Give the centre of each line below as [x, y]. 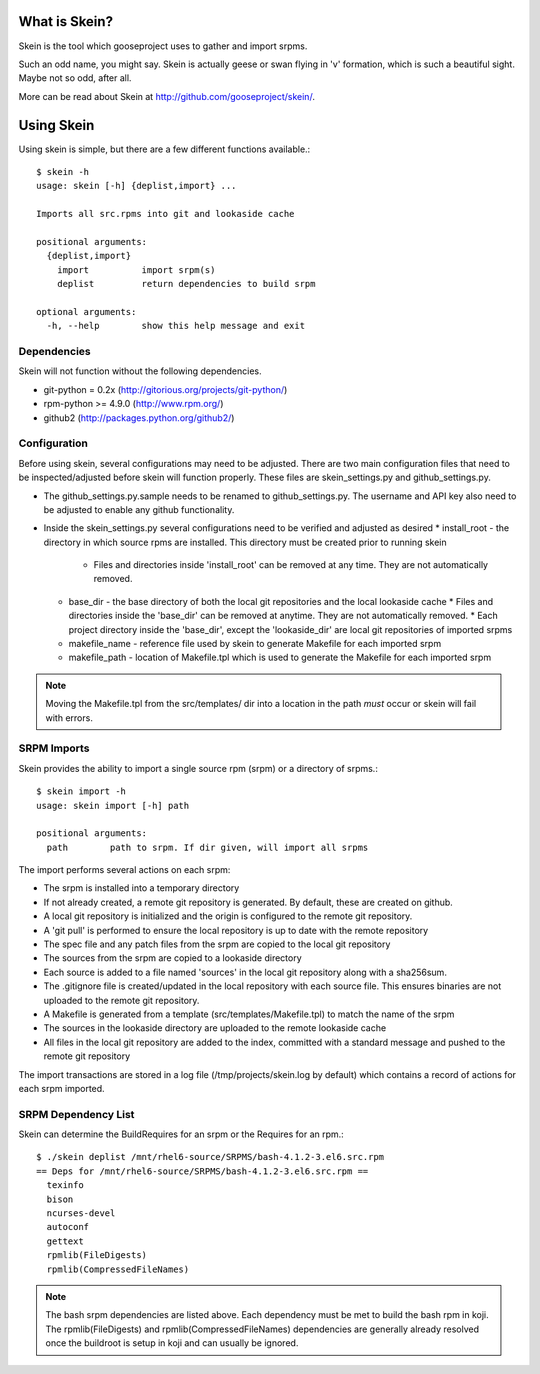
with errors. [69, 717]
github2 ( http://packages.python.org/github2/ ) [139, 417]
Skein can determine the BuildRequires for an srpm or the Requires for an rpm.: [181, 1134]
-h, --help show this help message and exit [175, 326]
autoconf [68, 1227]
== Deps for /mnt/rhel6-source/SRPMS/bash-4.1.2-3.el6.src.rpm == [202, 1171]
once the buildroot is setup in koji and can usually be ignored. [172, 1343]
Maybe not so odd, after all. [75, 78]
